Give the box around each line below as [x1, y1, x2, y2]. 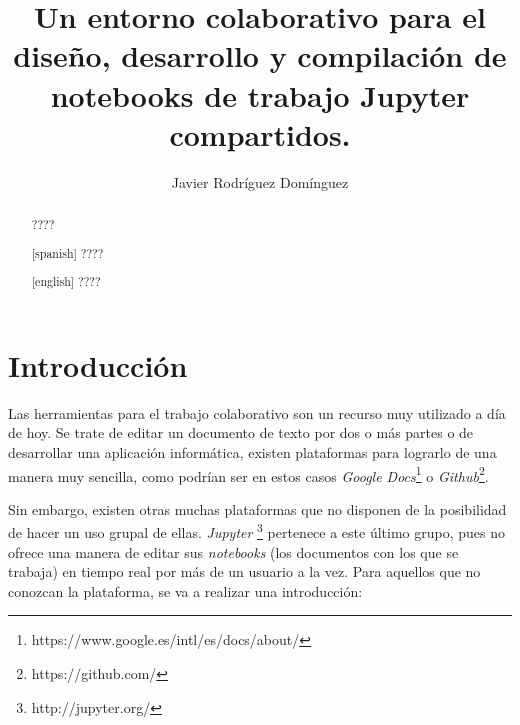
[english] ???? [31, 273, 101, 290]
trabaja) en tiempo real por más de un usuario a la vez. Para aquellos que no [8, 561, 481, 582]
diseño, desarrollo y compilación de [13, 35, 507, 76]
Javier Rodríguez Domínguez [171, 171, 349, 192]
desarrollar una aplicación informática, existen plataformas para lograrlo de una [8, 441, 497, 462]
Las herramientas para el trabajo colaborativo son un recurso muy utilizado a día [8, 402, 506, 423]
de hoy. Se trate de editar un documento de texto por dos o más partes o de [8, 422, 474, 443]
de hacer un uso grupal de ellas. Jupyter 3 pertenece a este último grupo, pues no [8, 519, 506, 543]
